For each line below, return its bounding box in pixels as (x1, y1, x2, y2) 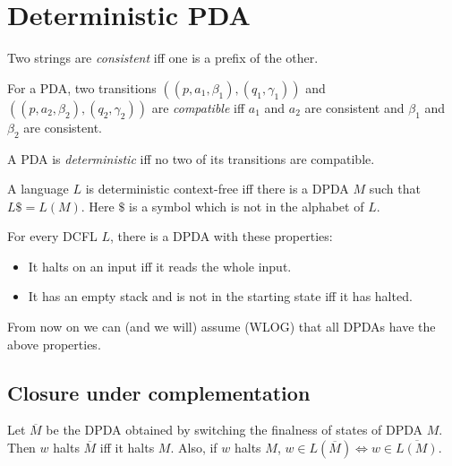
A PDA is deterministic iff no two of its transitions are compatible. (7, 149, 375, 168)
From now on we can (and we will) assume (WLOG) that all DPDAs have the (7, 317, 436, 336)
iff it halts (99, 438, 155, 457)
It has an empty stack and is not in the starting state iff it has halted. (28, 287, 413, 306)
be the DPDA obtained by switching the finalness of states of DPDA (46, 420, 423, 439)
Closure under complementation (7, 378, 311, 406)
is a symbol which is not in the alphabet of (129, 196, 364, 215)
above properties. (7, 334, 101, 353)
